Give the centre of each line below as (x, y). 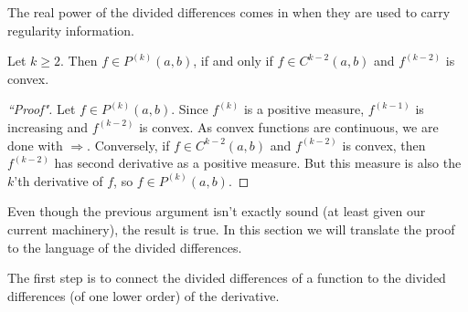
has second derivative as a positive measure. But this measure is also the (258, 163)
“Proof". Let (42, 109)
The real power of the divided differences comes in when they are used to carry (229, 12)
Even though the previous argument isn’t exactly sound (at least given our (217, 211)
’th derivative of (58, 180)
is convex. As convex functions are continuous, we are (289, 126)
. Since (190, 109)
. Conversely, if (128, 145)
